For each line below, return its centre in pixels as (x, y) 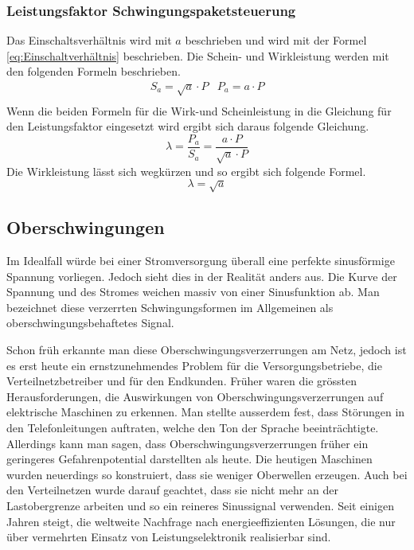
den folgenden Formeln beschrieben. (94, 71)
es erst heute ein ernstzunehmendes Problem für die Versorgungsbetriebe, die (194, 365)
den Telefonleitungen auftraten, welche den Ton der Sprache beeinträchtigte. (193, 427)
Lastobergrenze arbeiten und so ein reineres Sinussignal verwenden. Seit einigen (200, 505)
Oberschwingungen (86, 227)
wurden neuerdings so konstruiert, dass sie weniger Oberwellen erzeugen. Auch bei (207, 474)
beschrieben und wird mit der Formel (276, 40)
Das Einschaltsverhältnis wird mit (89, 40)
